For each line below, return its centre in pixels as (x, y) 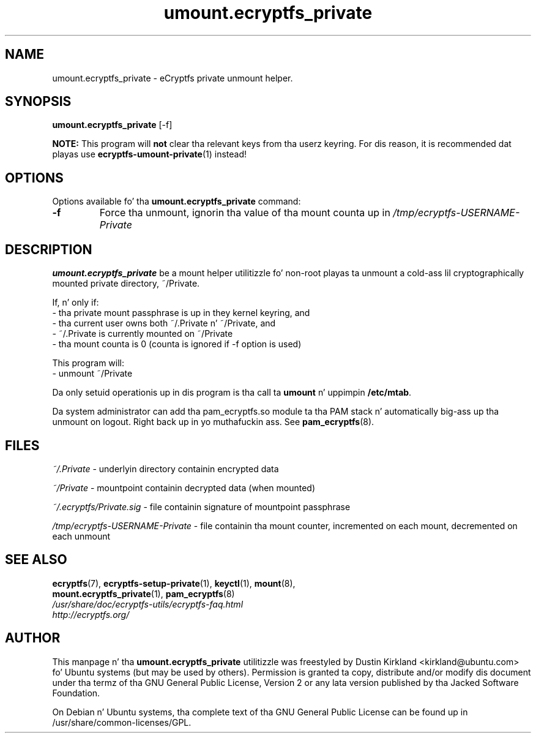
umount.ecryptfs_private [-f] (112, 125)
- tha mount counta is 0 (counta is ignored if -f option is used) (177, 344)
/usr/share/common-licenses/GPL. (122, 722)
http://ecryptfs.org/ (91, 614)
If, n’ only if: (76, 303)
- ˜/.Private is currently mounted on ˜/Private (143, 334)
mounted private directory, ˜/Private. (126, 284)
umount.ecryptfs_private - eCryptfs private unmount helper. (173, 78)
